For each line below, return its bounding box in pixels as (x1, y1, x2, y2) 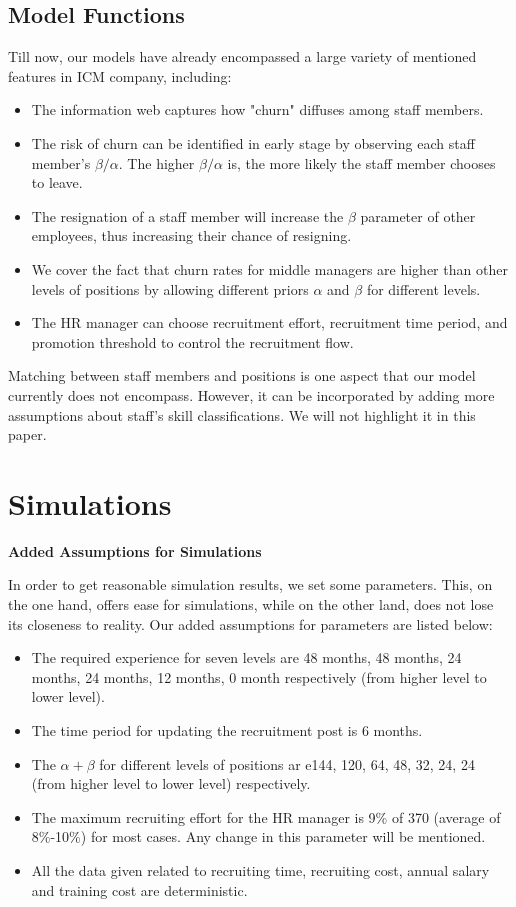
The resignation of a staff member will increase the (31, 205, 344, 226)
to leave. (31, 172, 83, 193)
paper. (8, 424, 47, 445)
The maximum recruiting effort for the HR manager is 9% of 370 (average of (31, 806, 501, 827)
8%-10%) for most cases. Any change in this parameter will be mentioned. (31, 826, 486, 847)
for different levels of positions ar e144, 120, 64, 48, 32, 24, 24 (99, 753, 475, 774)
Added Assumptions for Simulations (8, 540, 262, 561)
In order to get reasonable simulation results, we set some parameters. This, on (8, 574, 493, 595)
